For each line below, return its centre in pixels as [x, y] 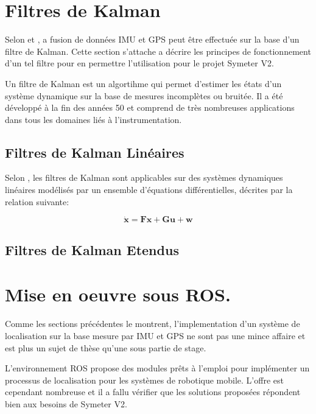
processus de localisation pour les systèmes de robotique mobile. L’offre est [144, 380]
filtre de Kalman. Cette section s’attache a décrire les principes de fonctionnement [158, 51]
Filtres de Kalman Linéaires [95, 152]
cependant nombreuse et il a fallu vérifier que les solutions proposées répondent [153, 392]
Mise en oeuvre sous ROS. [118, 294]
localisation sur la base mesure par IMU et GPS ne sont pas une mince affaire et [155, 335]
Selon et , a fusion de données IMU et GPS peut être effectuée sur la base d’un [152, 39]
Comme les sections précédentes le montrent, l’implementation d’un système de [153, 324]
